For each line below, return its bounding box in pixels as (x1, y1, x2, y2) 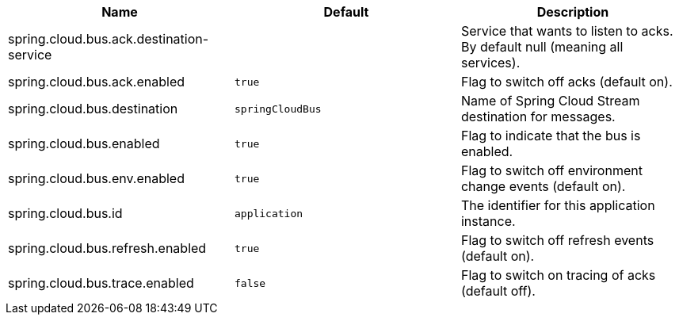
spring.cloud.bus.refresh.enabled (8, 240, 207, 256)
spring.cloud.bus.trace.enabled (8, 275, 194, 291)
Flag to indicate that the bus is (460, 128, 641, 143)
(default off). (460, 283, 536, 299)
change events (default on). (460, 178, 626, 194)
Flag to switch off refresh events (460, 232, 654, 248)
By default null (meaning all (460, 39, 624, 55)
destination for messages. (460, 109, 616, 124)
